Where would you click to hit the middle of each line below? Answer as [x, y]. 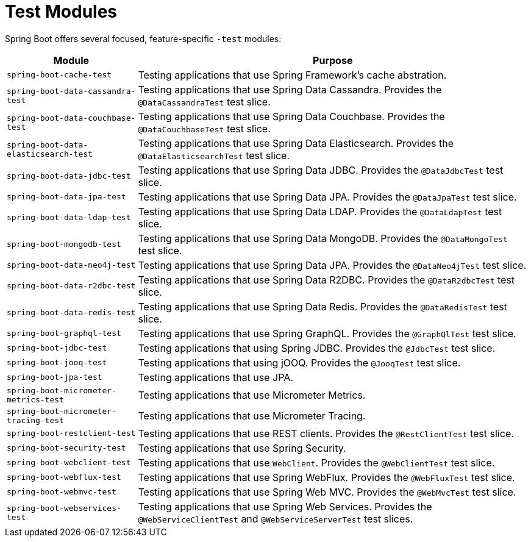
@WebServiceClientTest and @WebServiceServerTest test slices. [276, 519]
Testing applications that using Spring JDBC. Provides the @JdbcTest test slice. [317, 348]
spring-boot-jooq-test [57, 363]
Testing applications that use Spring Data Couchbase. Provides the [291, 116]
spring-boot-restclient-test [71, 433]
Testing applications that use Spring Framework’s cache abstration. [292, 75]
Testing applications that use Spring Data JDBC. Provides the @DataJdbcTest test [321, 170]
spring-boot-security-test [66, 448]
